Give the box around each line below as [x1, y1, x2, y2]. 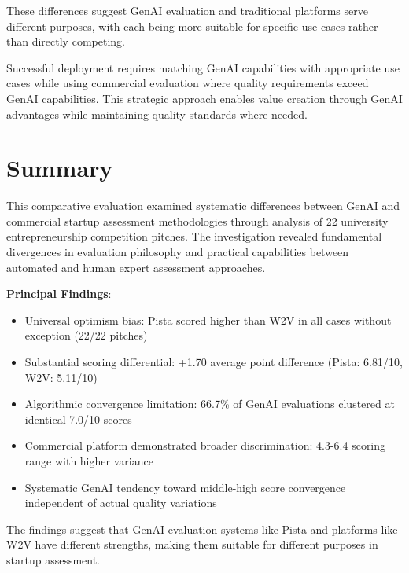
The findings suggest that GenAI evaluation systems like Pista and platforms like [6, 520, 398, 537]
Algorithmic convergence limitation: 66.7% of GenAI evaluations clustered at [24, 395, 395, 412]
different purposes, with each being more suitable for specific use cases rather [6, 17, 378, 34]
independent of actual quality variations [24, 494, 217, 511]
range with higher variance [24, 453, 153, 468]
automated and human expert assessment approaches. [6, 259, 266, 275]
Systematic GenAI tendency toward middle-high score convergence [24, 479, 346, 495]
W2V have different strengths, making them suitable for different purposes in [6, 536, 378, 553]
